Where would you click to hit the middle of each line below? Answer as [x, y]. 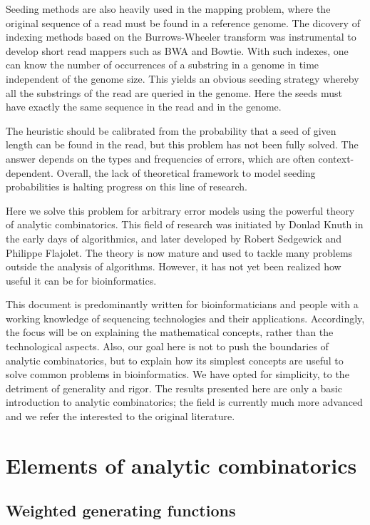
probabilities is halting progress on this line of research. [127, 187]
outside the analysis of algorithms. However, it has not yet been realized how [174, 266]
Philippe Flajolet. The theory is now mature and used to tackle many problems [179, 252]
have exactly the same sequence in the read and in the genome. [144, 107]
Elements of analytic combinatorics [181, 465]
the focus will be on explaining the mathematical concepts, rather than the [170, 332]
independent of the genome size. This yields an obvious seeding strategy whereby [183, 78]
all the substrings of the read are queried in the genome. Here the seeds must [174, 92]
